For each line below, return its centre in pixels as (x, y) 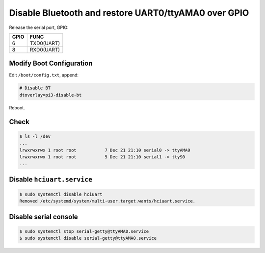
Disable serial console (43, 216)
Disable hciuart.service (51, 179)
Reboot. (17, 107)
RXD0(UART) (45, 50)
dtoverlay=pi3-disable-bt (51, 95)
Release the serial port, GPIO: (39, 27)
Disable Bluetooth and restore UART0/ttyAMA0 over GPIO (129, 13)
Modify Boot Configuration (51, 63)
